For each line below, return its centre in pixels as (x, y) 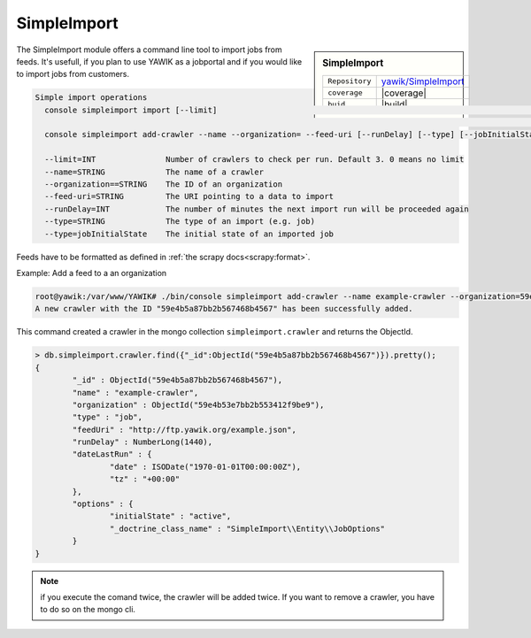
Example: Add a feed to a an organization (92, 273)
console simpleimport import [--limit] (131, 110)
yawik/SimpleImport (423, 81)
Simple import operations (91, 98)
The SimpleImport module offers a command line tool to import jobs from (149, 50)
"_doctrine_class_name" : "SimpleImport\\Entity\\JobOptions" (247, 528)
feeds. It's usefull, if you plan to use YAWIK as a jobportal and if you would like (159, 61)
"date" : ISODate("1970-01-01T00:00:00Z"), (205, 466)
